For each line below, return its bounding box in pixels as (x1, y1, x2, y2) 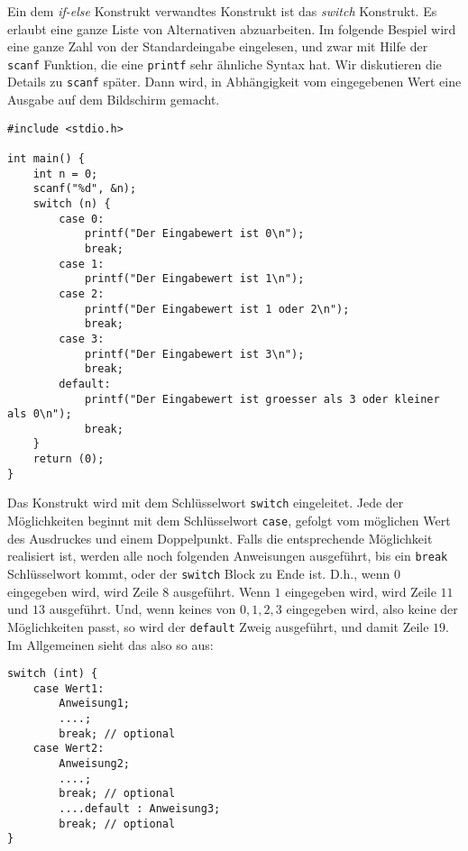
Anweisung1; (59, 697, 131, 710)
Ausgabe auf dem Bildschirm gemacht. (7, 90, 220, 109)
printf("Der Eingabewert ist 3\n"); (84, 347, 305, 361)
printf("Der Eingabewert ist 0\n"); (84, 227, 305, 241)
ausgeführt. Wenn (173, 581, 271, 600)
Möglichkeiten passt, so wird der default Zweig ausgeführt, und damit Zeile (7, 617, 429, 636)
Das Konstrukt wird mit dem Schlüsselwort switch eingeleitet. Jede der (7, 493, 404, 512)
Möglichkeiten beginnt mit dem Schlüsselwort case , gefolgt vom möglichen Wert (7, 511, 451, 530)
